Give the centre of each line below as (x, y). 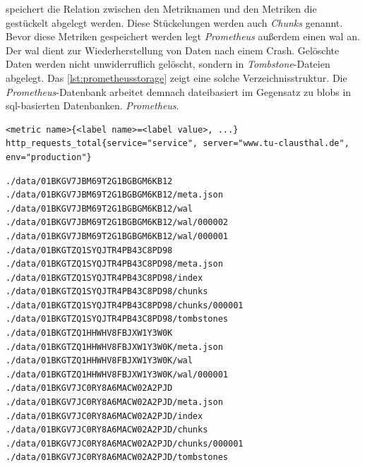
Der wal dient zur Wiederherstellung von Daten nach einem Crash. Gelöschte (173, 50)
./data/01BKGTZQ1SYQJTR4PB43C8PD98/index (104, 278)
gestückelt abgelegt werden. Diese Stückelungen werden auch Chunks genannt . (174, 22)
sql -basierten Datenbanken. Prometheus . (92, 105)
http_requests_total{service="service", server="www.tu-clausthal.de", (178, 144)
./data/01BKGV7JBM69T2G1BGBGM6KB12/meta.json (114, 195)
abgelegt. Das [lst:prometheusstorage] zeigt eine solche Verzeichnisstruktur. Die (176, 77)
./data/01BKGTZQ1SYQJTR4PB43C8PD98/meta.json (114, 264)
